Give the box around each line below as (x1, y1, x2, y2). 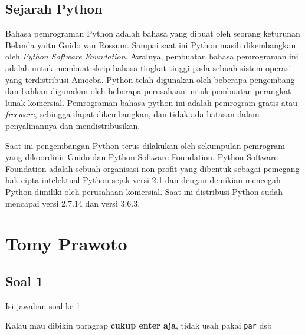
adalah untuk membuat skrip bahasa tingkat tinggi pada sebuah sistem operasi (5, 61, 291, 74)
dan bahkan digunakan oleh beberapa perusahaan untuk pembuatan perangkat (5, 85, 291, 97)
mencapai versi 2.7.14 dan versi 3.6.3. (5, 197, 140, 209)
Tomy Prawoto (5, 231, 127, 256)
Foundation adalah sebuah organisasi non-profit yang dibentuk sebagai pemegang (5, 162, 300, 174)
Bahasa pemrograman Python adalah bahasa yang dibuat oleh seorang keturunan (5, 27, 300, 39)
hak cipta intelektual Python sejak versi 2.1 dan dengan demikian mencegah (5, 174, 281, 186)
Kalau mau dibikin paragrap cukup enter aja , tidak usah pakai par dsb (5, 319, 272, 331)
